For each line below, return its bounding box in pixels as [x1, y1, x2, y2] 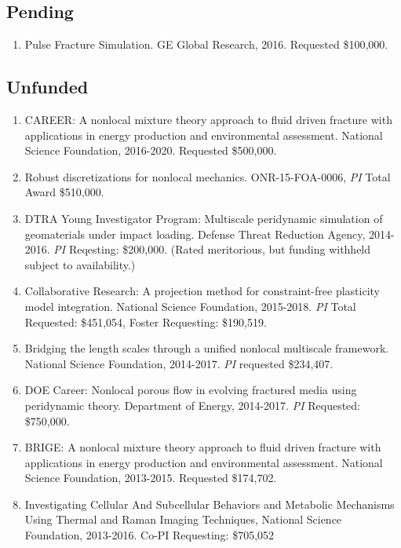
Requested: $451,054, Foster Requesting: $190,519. [24, 313, 267, 330]
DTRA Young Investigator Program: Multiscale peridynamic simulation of [24, 210, 383, 226]
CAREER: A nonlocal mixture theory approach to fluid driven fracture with [24, 111, 392, 127]
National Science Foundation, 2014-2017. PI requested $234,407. [24, 355, 334, 371]
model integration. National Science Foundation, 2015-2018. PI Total [24, 298, 356, 314]
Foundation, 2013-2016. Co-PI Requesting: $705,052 [24, 527, 275, 543]
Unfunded [6, 75, 89, 99]
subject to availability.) [24, 256, 136, 272]
